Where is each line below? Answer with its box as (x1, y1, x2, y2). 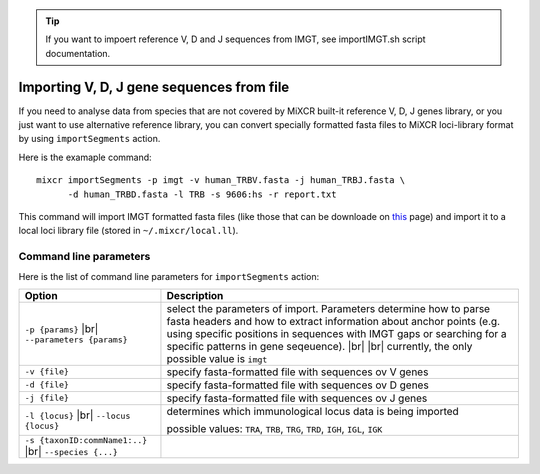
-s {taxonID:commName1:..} (24, 435, 148, 445)
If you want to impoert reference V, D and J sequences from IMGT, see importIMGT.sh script (45, 33, 426, 45)
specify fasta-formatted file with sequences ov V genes (166, 365, 429, 379)
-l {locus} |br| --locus (24, 408, 131, 422)
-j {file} (24, 393, 70, 404)
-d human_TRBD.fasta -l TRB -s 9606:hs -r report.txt (67, 188, 337, 200)
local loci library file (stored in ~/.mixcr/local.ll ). (18, 225, 239, 237)
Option (24, 288, 59, 302)
